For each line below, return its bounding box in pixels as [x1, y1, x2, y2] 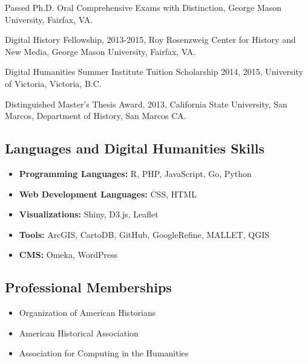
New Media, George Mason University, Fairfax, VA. [5, 45, 196, 57]
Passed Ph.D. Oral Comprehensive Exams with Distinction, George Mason [5, 1, 282, 13]
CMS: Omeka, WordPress [19, 248, 118, 261]
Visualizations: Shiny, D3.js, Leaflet [19, 208, 159, 220]
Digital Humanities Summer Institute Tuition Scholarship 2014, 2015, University [5, 65, 303, 78]
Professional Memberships [5, 278, 172, 297]
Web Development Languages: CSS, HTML [19, 187, 197, 200]
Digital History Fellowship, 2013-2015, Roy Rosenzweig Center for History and [5, 33, 296, 46]
